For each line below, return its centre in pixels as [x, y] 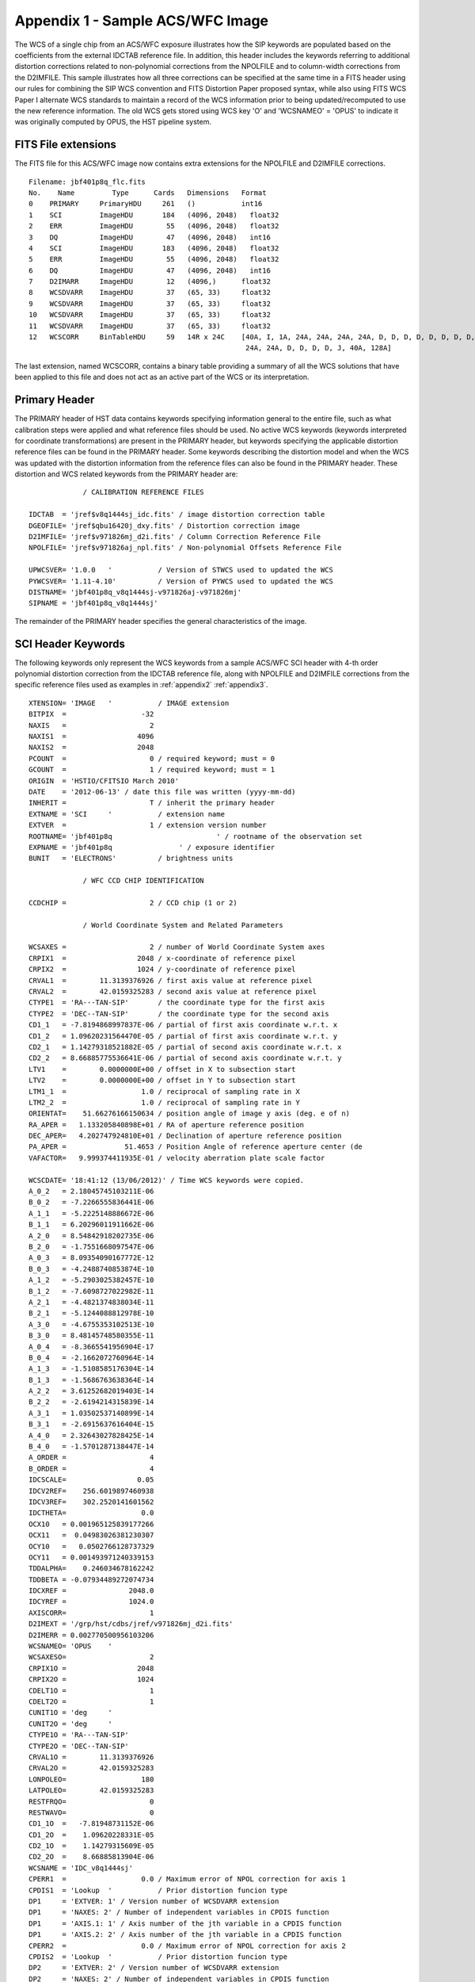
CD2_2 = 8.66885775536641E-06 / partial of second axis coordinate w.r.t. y [185, 1058]
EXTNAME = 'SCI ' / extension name [127, 814]
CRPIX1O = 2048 [91, 1668]
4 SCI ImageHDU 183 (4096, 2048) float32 [154, 248]
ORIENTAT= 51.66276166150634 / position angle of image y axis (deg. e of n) [190, 1113]
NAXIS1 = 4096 [91, 737]
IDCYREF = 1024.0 [91, 1602]
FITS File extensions [65, 145]
